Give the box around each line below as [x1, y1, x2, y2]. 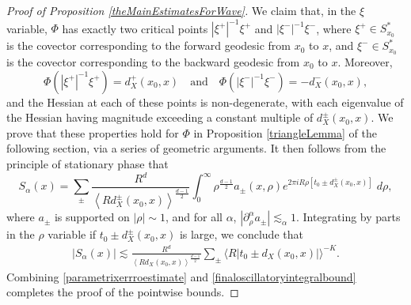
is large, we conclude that [179, 226, 303, 243]
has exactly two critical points [62, 20, 208, 36]
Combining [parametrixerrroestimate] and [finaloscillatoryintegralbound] [6, 268, 356, 284]
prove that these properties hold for [6, 124, 179, 141]
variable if [48, 226, 97, 243]
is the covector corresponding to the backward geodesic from [6, 53, 300, 70]
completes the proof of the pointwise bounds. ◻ [6, 284, 239, 300]
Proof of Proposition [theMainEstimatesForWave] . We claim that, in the [6, 2, 356, 18]
